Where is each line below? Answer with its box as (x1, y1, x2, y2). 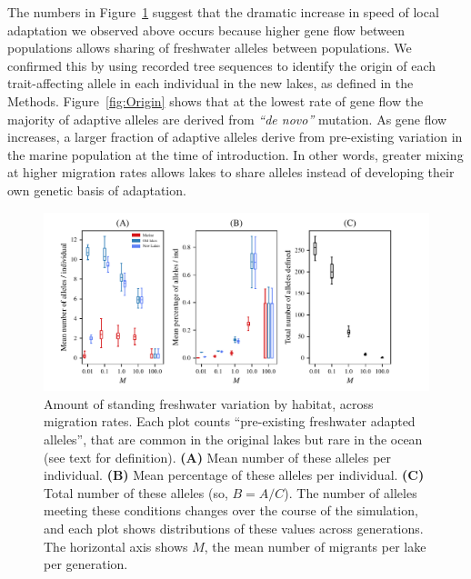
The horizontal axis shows (44, 536, 188, 555)
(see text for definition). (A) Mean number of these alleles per (44, 447, 392, 466)
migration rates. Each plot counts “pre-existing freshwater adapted (44, 412, 416, 431)
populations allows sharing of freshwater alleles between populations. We (7, 38, 412, 57)
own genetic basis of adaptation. (7, 180, 186, 199)
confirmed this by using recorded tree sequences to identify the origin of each (7, 55, 436, 75)
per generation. (44, 554, 128, 574)
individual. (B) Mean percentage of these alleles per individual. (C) (44, 465, 425, 484)
